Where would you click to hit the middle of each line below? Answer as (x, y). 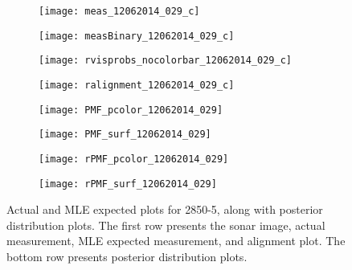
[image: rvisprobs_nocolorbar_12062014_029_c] (165, 61)
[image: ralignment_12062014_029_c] (137, 85)
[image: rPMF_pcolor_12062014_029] (134, 159)
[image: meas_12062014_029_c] (119, 11)
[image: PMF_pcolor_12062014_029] (131, 110)
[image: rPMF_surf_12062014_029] (128, 184)
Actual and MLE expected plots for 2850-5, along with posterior (165, 209)
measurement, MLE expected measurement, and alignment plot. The (176, 241)
